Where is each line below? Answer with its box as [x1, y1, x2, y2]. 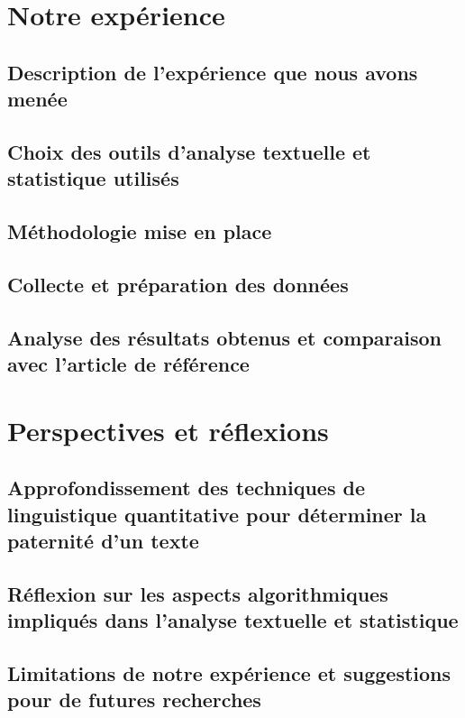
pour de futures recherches [7, 686, 261, 713]
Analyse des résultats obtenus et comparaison [7, 323, 442, 351]
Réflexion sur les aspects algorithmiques [7, 579, 388, 607]
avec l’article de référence [7, 350, 250, 378]
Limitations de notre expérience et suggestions [7, 658, 451, 686]
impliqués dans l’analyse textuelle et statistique [7, 606, 459, 634]
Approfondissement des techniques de [7, 474, 366, 502]
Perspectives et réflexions [7, 411, 329, 448]
